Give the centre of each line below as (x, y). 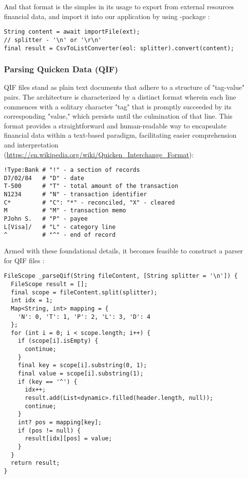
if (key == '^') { (48, 382)
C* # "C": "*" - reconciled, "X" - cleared (89, 202)
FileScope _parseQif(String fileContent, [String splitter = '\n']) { (121, 276)
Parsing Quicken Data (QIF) (61, 69)
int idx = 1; (32, 301)
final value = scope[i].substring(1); (81, 374)
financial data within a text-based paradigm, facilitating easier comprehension (120, 135)
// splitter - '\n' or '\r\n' (53, 40)
